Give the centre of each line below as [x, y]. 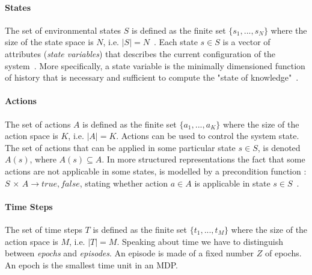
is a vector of [246, 42]
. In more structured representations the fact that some [203, 159]
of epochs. [283, 253]
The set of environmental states [63, 30]
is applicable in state [232, 183]
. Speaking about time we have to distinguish [200, 241]
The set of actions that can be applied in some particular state [120, 147]
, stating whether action [124, 183]
